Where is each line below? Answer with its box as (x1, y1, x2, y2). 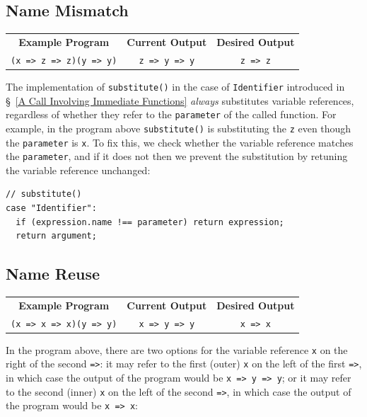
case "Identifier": (6, 203, 97, 214)
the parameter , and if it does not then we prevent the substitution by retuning (6, 149, 348, 164)
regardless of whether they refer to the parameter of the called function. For (6, 107, 337, 122)
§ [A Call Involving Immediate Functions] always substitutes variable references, (6, 93, 354, 108)
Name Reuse (6, 263, 100, 285)
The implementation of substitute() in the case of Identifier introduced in (6, 79, 345, 93)
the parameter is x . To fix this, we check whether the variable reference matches (6, 135, 354, 149)
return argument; (16, 231, 97, 241)
